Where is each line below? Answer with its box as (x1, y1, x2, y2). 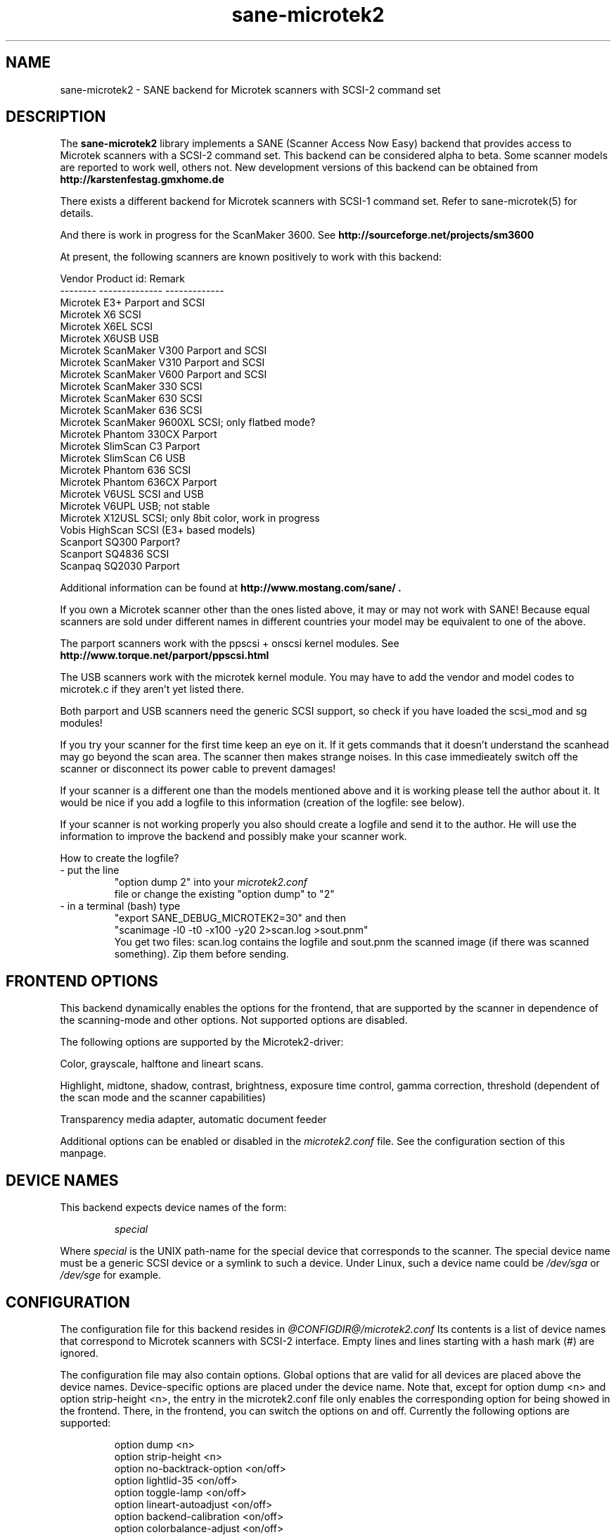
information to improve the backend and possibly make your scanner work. (60, 830, 407, 843)
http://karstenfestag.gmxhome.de (60, 173, 224, 186)
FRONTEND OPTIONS (6, 972, 158, 990)
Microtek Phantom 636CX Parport (60, 476, 217, 489)
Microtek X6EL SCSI (60, 320, 153, 333)
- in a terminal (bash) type (60, 900, 181, 913)
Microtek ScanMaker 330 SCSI (60, 380, 203, 393)
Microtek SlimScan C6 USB (60, 452, 186, 465)
